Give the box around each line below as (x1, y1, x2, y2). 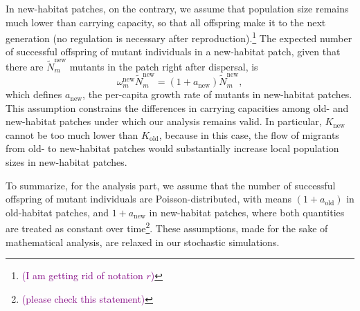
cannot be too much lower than (6, 127, 138, 142)
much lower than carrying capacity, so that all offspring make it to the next (6, 15, 326, 29)
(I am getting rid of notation (21, 268, 143, 283)
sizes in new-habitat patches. (6, 155, 127, 169)
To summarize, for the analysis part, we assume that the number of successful (6, 178, 336, 192)
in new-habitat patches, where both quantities (149, 205, 345, 219)
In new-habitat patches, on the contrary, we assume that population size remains (6, 1, 349, 15)
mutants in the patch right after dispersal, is (69, 59, 258, 73)
